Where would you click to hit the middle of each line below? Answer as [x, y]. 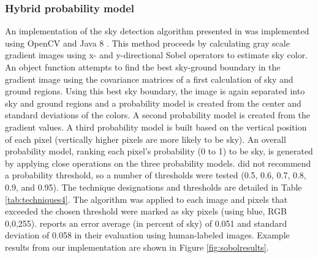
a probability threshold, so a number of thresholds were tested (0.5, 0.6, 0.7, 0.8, [156, 175]
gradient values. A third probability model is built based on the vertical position [156, 127]
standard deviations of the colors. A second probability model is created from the [157, 115]
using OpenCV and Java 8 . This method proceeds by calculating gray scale [147, 43]
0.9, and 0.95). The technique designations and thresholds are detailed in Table [153, 187]
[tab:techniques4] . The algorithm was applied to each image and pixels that [146, 199]
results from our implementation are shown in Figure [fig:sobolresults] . [137, 247]
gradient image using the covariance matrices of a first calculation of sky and [149, 79]
